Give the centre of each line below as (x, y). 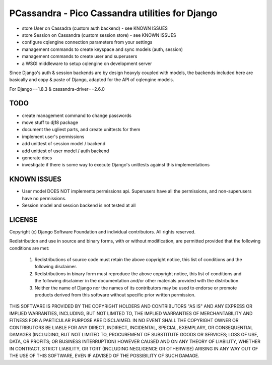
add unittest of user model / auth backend (65, 151)
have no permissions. (44, 198)
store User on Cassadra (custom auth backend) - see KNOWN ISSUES (95, 28)
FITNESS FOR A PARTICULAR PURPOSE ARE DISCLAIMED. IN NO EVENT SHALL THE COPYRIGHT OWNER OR (124, 321)
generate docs (37, 158)
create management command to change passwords (77, 115)
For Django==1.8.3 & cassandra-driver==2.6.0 (57, 89)
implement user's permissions (53, 137)
